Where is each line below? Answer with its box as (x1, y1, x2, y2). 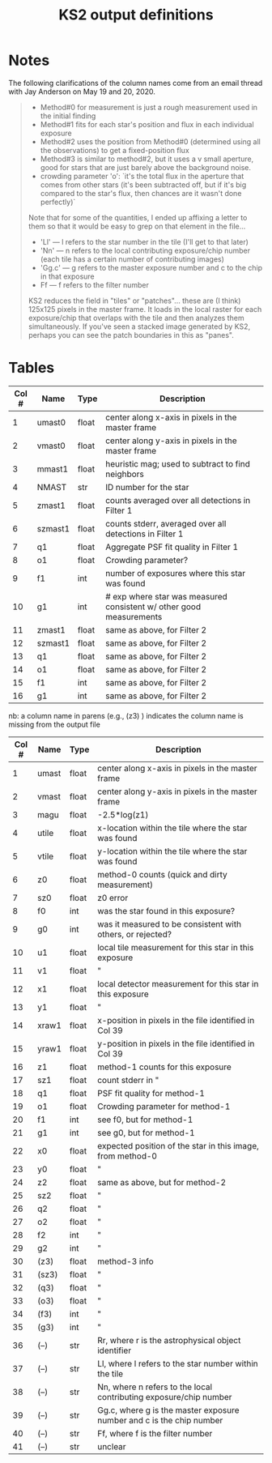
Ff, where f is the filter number (96, 1427, 213, 1439)
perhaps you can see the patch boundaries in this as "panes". (28, 330, 235, 339)
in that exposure (40, 271, 95, 281)
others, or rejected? (96, 928, 172, 940)
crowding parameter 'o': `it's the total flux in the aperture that (40, 171, 244, 181)
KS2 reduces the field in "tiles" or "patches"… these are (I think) (28, 296, 241, 305)
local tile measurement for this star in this (96, 941, 254, 953)
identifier (96, 1345, 132, 1356)
